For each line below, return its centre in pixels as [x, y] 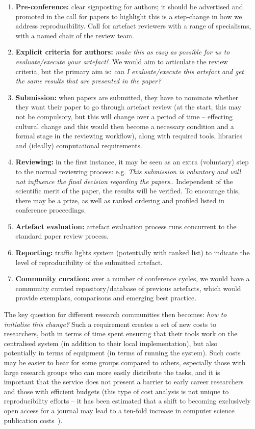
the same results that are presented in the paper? [88, 81]
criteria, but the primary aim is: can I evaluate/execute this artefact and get [130, 71]
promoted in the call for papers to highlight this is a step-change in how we [129, 16]
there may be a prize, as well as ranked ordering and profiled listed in [120, 200]
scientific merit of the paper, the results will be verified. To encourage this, [128, 191]
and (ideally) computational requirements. [79, 145]
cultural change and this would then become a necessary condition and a [125, 126]
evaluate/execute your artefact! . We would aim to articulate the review [122, 61]
